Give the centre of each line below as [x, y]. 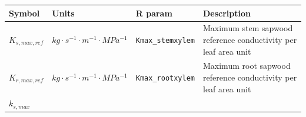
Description [227, 13]
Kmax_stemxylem [165, 40]
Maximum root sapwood [247, 66]
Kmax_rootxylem [165, 78]
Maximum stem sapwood [248, 28]
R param [154, 13]
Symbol [24, 13]
